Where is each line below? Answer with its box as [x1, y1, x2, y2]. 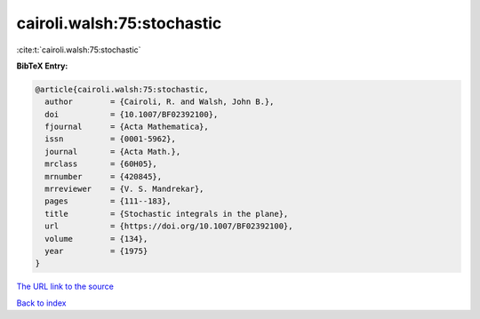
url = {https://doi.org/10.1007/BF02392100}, [44, 221, 293, 231]
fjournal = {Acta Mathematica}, [44, 122, 209, 132]
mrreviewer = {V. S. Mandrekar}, [44, 184, 204, 195]
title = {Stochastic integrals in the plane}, [44, 209, 289, 219]
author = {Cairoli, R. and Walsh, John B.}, [44, 97, 275, 107]
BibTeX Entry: [16, 60, 68, 71]
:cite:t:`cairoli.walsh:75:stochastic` [16, 44, 141, 55]
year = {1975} [44, 246, 148, 256]
